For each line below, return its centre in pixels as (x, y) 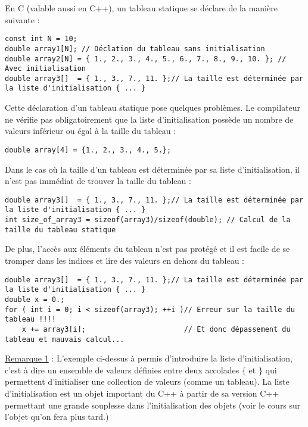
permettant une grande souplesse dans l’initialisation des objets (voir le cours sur (153, 405)
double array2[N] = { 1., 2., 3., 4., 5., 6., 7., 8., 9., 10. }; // (146, 59)
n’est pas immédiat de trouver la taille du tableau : (98, 181)
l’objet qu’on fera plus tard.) (57, 417)
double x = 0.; (35, 299)
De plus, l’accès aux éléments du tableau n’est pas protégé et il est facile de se (147, 249)
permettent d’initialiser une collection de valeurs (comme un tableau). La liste (147, 381)
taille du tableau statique (60, 230)
